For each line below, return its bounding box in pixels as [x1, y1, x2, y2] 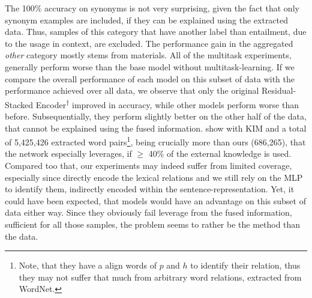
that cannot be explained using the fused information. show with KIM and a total [5, 121, 307, 134]
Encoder [35, 98, 67, 111]
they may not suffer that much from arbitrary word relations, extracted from [19, 270, 302, 283]
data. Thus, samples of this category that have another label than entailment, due [5, 25, 307, 38]
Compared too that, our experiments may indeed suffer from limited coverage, [5, 159, 292, 172]
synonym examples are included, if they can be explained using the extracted [5, 13, 289, 26]
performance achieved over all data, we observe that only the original [5, 84, 259, 97]
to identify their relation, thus [190, 259, 301, 272]
